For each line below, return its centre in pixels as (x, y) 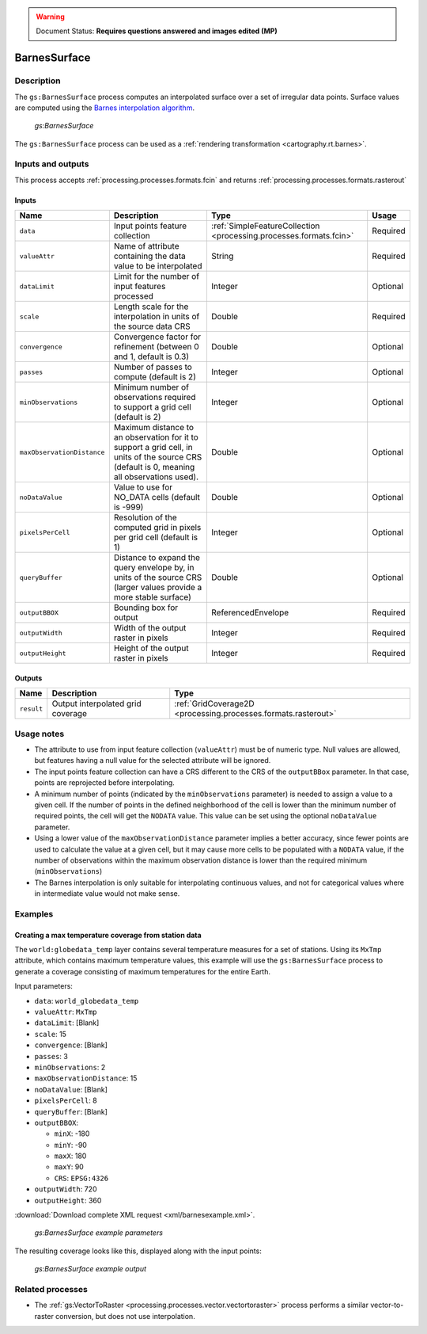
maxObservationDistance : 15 (86, 1078)
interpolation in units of (157, 317)
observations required (155, 398)
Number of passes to (153, 367)
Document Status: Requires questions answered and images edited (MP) (157, 31)
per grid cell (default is (155, 537)
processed (134, 296)
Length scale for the (151, 307)
